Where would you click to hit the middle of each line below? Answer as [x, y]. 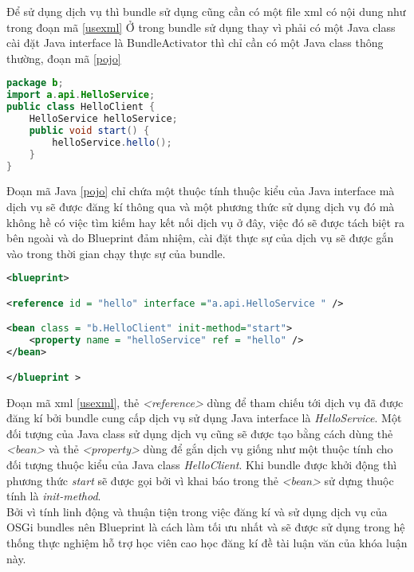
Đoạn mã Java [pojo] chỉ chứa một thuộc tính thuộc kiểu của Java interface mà [201, 191]
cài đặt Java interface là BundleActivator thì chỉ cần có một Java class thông [195, 43]
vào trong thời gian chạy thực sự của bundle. [116, 253]
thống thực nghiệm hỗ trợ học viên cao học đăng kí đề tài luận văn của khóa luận [207, 542]
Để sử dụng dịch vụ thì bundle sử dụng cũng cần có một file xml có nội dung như [206, 11]
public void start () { [89, 130]
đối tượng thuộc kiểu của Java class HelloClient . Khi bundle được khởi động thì [202, 464]
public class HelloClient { [81, 107]
